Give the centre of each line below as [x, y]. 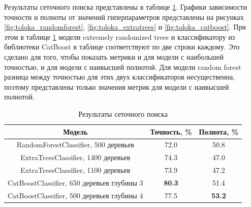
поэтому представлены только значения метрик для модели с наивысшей [117, 86]
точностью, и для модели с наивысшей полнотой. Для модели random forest [123, 67]
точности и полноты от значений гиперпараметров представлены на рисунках [124, 17]
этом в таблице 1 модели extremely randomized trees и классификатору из [120, 36]
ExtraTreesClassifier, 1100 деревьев [75, 170]
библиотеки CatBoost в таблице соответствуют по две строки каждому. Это [122, 47]
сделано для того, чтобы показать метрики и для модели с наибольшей [114, 56]
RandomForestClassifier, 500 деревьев [75, 145]
